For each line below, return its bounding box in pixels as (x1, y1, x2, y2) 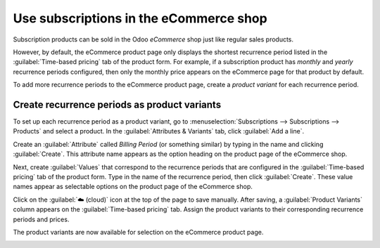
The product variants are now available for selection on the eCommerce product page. (13, 228, 264, 236)
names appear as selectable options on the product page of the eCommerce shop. (13, 183, 253, 191)
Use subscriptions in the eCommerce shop (13, 11, 267, 26)
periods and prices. (13, 215, 70, 223)
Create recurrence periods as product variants (13, 98, 222, 110)
